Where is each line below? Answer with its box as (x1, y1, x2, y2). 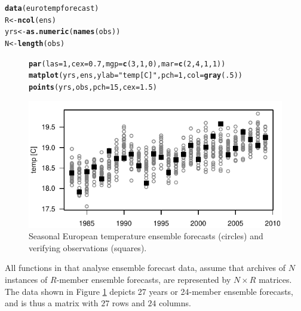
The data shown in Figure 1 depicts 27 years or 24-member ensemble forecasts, (5, 285, 294, 297)
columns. (159, 297, 191, 309)
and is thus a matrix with (5, 297, 99, 309)
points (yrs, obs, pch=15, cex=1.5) (29, 83, 157, 92)
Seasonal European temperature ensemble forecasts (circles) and (29, 230, 263, 242)
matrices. (259, 273, 292, 285)
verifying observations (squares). (29, 241, 147, 254)
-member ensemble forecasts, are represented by (56, 273, 231, 285)
